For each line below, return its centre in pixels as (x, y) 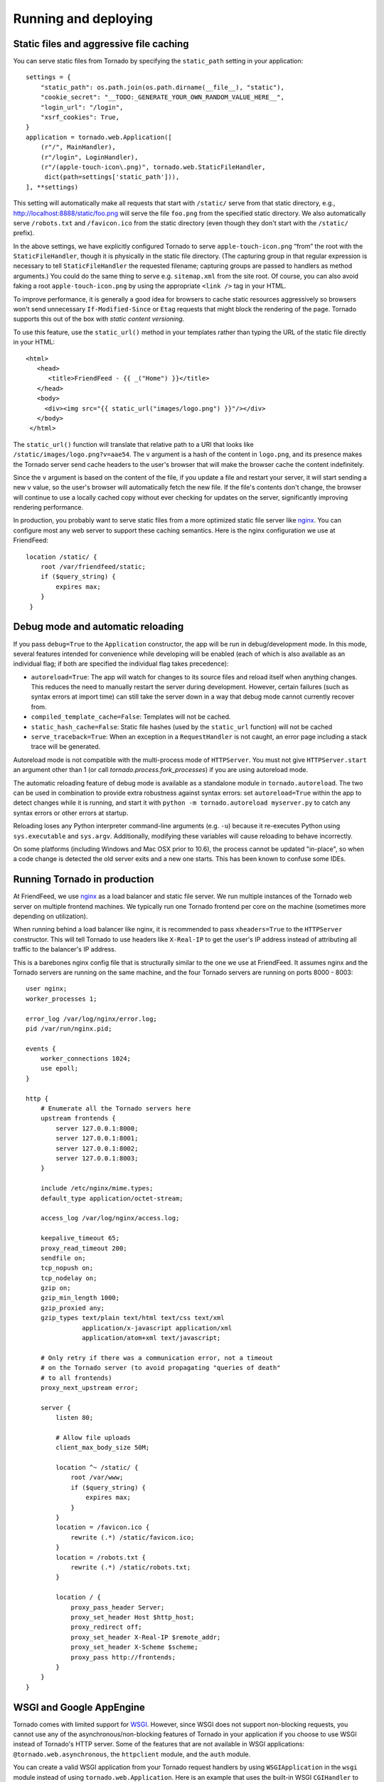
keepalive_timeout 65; (80, 1238)
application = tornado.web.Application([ (99, 137)
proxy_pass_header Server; (118, 1607)
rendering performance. (48, 508)
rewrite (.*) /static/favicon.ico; (133, 1537)
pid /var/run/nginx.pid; (69, 1029)
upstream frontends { (78, 1118)
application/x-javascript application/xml (157, 1328)
